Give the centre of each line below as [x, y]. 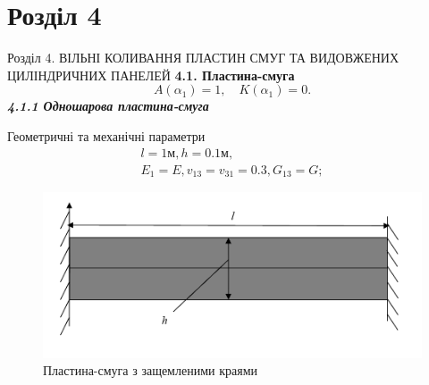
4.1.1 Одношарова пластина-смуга [108, 106]
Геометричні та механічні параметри [106, 135]
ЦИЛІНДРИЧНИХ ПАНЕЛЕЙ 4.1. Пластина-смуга [151, 75]
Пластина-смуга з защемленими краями [150, 370]
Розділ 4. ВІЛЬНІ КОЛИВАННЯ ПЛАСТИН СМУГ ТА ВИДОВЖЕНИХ [203, 58]
